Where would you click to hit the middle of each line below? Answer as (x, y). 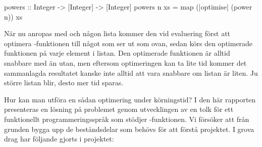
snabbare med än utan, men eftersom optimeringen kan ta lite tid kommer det (125, 62)
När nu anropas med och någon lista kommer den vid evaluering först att (117, 33)
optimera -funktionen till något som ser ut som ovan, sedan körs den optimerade (128, 43)
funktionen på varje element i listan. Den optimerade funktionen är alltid (117, 53)
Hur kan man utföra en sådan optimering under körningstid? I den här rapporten (130, 99)
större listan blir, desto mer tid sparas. (64, 83)
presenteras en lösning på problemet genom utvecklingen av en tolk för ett (119, 109)
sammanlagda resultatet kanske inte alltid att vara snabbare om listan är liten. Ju (131, 72)
